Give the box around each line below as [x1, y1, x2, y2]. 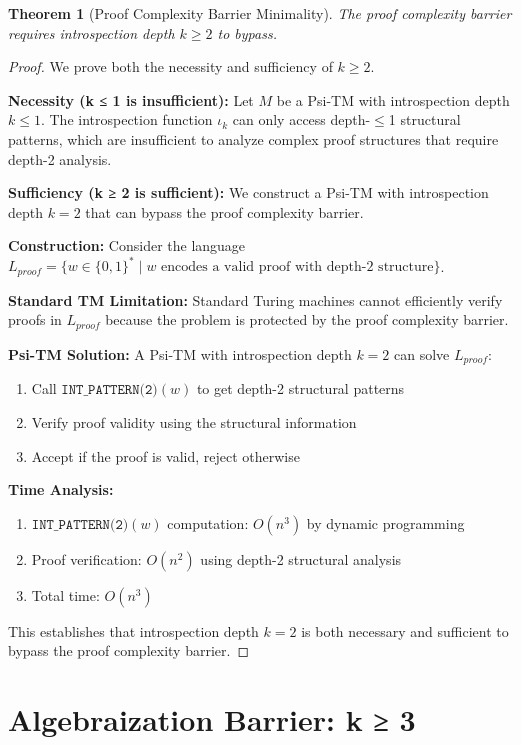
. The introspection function [40, 109, 213, 130]
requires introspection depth [8, 22, 175, 43]
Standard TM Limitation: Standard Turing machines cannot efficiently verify [8, 289, 503, 310]
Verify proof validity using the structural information [31, 411, 357, 432]
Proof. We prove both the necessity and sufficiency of [8, 56, 333, 77]
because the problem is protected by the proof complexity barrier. [105, 309, 509, 330]
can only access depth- [232, 109, 371, 130]
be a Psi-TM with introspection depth [276, 89, 510, 110]
